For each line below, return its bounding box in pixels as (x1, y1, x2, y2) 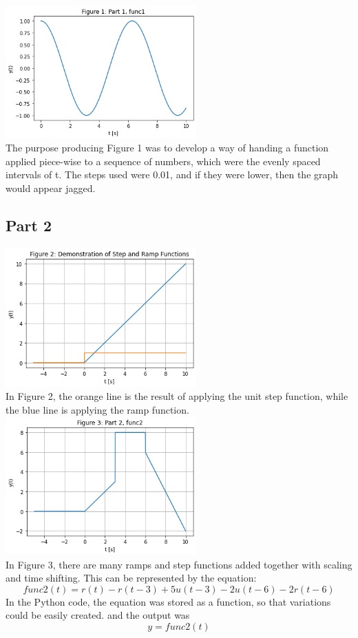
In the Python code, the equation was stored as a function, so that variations (6, 594, 331, 608)
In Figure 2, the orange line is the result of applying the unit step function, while (6, 389, 348, 403)
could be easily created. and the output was (6, 608, 190, 622)
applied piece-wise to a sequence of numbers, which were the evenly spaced (6, 153, 321, 168)
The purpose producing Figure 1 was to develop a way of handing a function (6, 140, 329, 155)
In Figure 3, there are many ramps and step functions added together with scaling (6, 557, 352, 571)
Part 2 (6, 215, 52, 235)
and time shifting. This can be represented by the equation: (6, 571, 257, 585)
